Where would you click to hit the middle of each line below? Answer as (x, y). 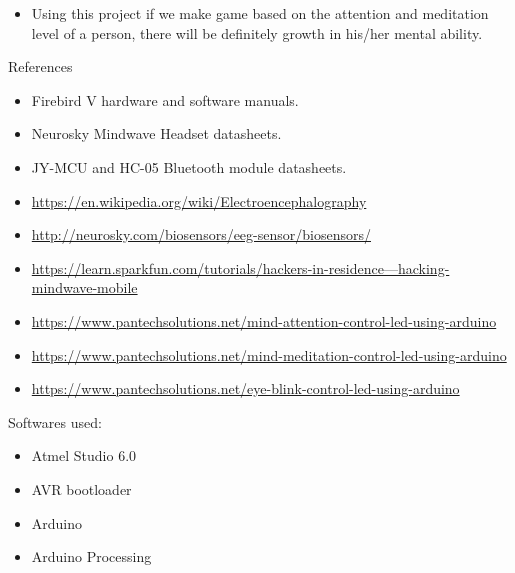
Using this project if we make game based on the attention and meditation (260, 13)
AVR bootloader (81, 488)
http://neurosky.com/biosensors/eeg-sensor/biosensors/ (201, 234)
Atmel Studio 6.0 (84, 455)
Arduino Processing (91, 556)
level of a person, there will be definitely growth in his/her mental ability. (257, 32)
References (40, 66)
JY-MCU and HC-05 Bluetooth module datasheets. (189, 166)
